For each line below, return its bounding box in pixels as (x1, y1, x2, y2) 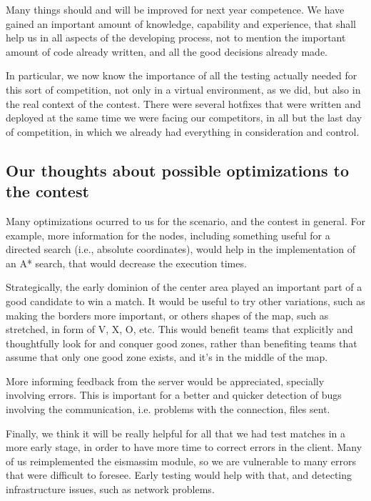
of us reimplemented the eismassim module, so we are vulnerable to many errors (6, 453, 357, 468)
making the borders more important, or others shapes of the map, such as (6, 307, 329, 322)
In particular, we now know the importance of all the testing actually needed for (6, 68, 357, 83)
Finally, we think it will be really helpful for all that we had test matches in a (6, 425, 346, 440)
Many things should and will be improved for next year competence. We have (6, 2, 345, 16)
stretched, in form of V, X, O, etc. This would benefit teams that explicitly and (6, 322, 353, 337)
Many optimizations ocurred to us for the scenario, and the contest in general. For (6, 213, 365, 228)
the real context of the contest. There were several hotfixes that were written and (6, 96, 361, 111)
